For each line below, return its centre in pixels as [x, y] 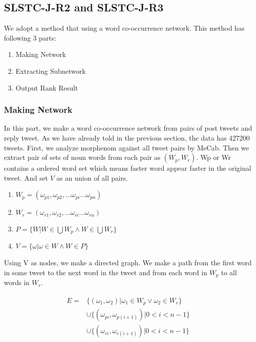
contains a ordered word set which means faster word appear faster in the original [128, 168]
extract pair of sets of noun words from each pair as [82, 157]
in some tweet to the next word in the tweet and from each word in [106, 272]
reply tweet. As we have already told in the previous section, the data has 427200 [127, 137]
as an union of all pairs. [92, 177]
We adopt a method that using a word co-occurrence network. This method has [124, 28]
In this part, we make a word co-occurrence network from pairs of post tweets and [128, 128]
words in [17, 282]
